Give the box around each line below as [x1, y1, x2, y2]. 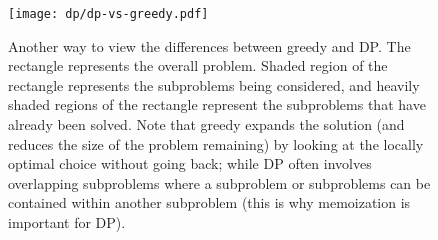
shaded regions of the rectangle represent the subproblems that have [8, 94, 426, 115]
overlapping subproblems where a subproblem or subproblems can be [8, 172, 431, 193]
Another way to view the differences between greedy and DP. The [8, 35, 411, 56]
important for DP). [8, 212, 126, 232]
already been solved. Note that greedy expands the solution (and [8, 114, 405, 135]
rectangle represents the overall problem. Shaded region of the [8, 55, 388, 76]
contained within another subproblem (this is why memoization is [8, 192, 411, 213]
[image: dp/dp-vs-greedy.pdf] [8, 7, 209, 21]
